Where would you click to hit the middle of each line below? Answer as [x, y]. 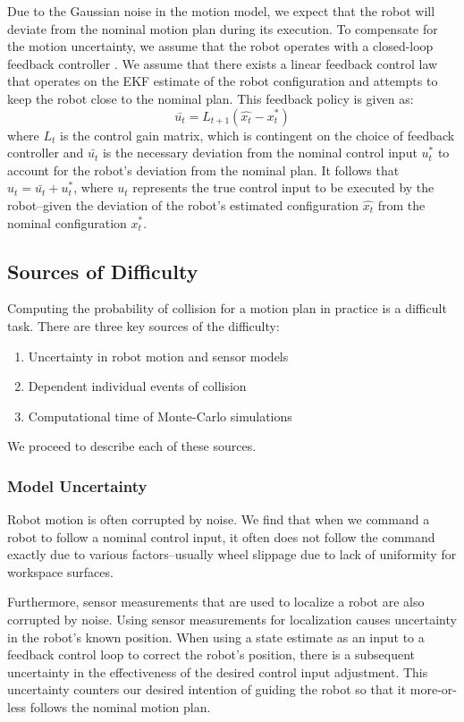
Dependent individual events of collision [137, 386]
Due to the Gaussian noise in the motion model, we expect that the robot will [221, 11]
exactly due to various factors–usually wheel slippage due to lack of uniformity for [232, 554]
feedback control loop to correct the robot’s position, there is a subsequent [211, 654]
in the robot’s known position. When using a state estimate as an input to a [216, 637]
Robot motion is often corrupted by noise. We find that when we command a [219, 519]
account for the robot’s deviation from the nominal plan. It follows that [203, 170]
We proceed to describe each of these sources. [132, 446]
